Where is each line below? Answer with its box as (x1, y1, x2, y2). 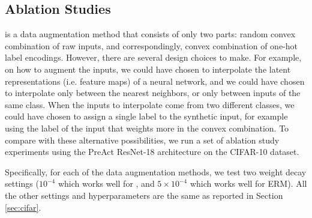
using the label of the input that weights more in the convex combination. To (5, 121, 289, 134)
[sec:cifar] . (5, 201, 41, 213)
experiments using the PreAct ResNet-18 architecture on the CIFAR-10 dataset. (5, 145, 299, 158)
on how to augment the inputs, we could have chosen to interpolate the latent (5, 62, 291, 75)
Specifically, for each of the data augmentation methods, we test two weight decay (5, 165, 307, 178)
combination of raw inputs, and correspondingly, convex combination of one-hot (5, 39, 298, 52)
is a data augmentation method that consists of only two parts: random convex (5, 28, 296, 40)
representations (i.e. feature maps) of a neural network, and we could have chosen (5, 74, 305, 87)
